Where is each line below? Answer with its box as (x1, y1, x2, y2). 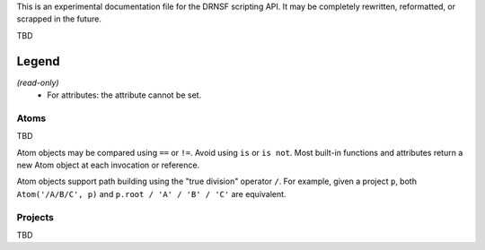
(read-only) (16, 77, 59, 88)
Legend (16, 54, 60, 69)
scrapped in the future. (16, 13, 102, 24)
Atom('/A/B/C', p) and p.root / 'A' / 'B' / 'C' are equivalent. (16, 188, 287, 199)
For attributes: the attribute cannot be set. (47, 90, 202, 100)
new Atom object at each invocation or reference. (16, 159, 200, 170)
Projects (16, 211, 54, 223)
